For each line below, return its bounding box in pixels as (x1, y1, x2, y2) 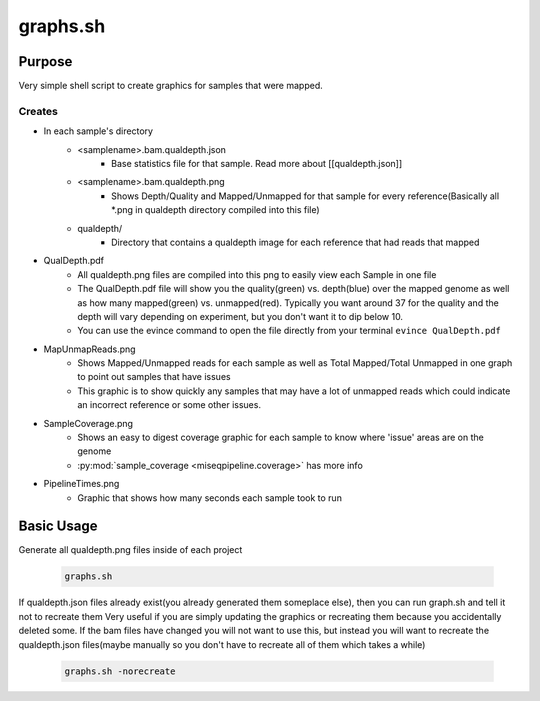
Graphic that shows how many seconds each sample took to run (77, 491, 342, 504)
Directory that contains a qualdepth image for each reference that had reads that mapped (111, 236, 480, 248)
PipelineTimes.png (43, 478, 120, 490)
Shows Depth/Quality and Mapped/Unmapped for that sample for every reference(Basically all (111, 190, 500, 202)
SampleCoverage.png (43, 417, 134, 429)
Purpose (18, 53, 73, 70)
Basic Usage (18, 518, 98, 535)
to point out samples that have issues (77, 371, 231, 383)
